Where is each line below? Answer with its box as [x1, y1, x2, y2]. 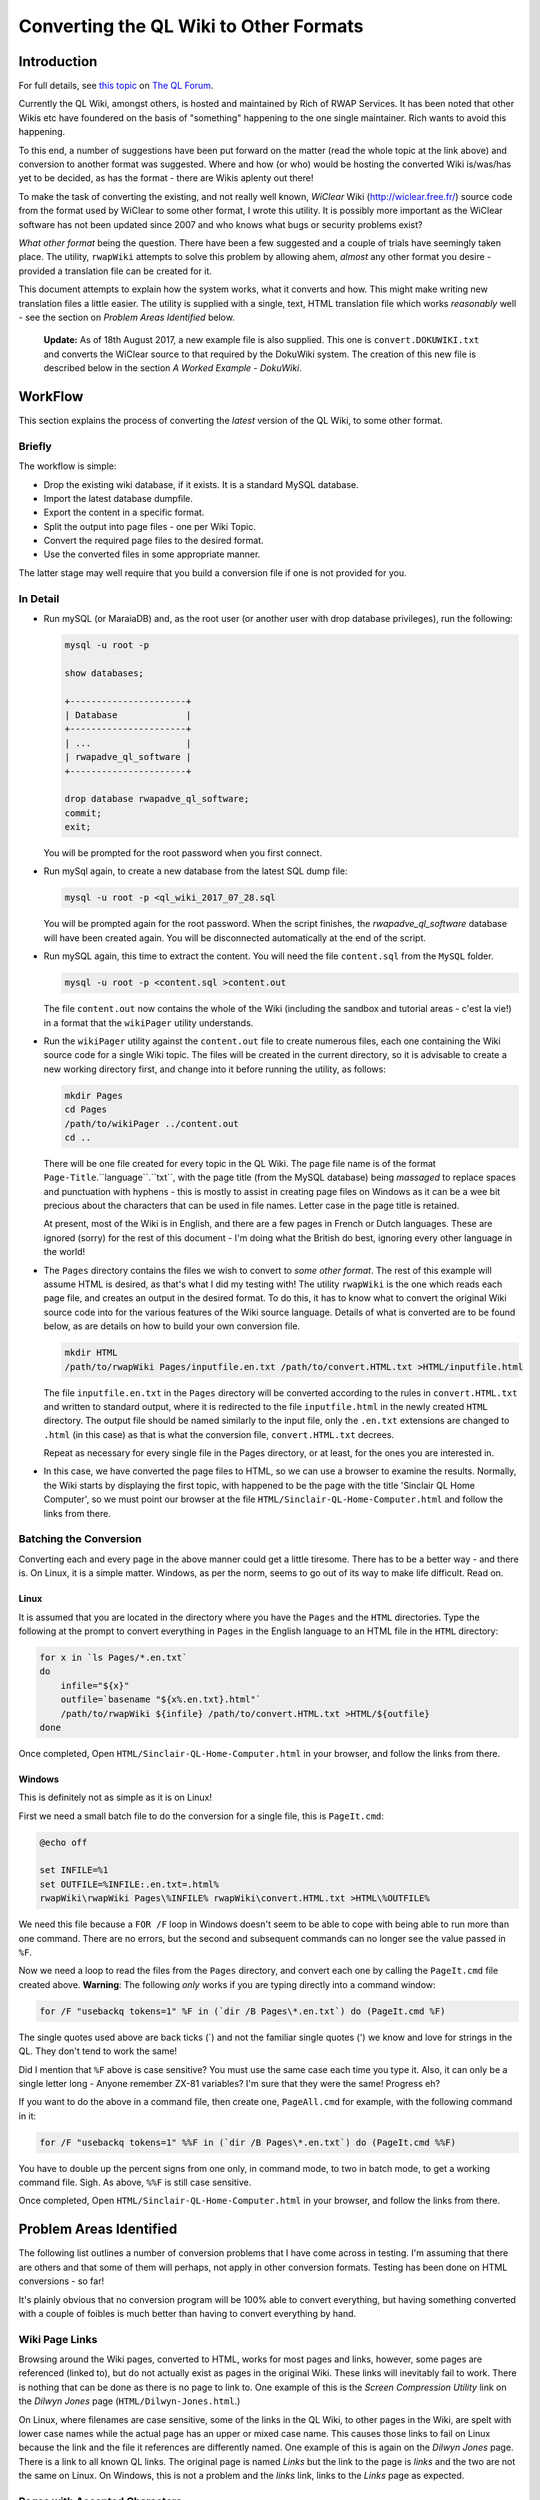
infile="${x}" [60, 1680, 130, 1691]
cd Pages [64, 1104, 108, 1115]
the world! [43, 1246, 86, 1258]
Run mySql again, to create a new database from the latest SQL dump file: [43, 865, 349, 877]
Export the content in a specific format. [43, 506, 205, 519]
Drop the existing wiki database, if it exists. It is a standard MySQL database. [43, 478, 359, 490]
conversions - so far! [18, 2275, 105, 2287]
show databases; [64, 667, 145, 679]
